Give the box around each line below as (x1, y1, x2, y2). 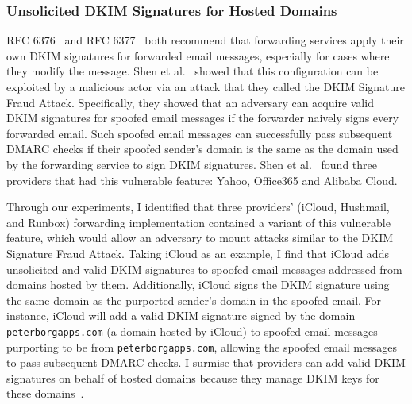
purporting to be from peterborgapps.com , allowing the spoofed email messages (6, 338, 397, 355)
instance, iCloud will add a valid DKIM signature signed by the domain (6, 307, 356, 324)
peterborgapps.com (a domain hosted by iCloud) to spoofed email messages (6, 322, 378, 339)
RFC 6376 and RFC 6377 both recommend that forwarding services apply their (6, 32, 404, 48)
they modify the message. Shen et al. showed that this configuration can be (6, 63, 379, 79)
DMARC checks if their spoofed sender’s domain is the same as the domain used (6, 140, 399, 157)
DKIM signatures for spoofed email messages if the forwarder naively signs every (6, 110, 399, 126)
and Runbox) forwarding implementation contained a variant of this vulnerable (6, 214, 391, 230)
